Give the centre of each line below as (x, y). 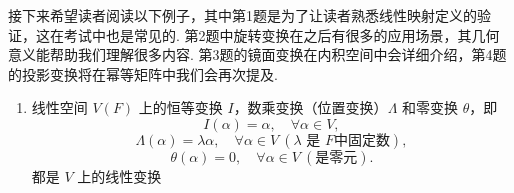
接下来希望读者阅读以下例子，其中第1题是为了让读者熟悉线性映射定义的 (242, 15)
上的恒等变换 (180, 107)
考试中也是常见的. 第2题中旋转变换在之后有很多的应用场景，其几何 (281, 34)
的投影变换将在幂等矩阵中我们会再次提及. (143, 73)
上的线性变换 (119, 175)
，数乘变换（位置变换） (310, 107)
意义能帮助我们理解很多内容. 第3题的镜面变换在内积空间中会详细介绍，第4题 (257, 54)
